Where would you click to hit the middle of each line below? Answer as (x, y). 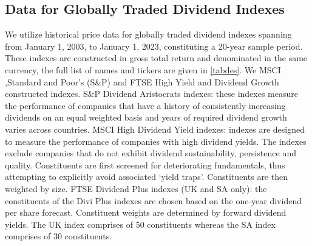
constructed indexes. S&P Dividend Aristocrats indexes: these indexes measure (151, 94)
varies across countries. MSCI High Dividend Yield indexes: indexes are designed (155, 129)
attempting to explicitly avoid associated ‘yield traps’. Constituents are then (146, 177)
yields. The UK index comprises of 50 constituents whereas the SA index (140, 224)
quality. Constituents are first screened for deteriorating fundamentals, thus (145, 165)
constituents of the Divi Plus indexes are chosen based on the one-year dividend (153, 200)
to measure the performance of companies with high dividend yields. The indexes (156, 141)
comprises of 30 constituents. (59, 236)
